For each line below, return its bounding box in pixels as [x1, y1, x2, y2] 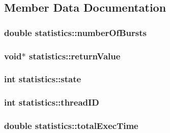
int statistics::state [4, 73, 81, 85]
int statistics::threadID [4, 96, 99, 109]
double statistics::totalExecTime [4, 119, 138, 132]
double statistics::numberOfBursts [4, 26, 147, 39]
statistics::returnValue [29, 49, 121, 62]
